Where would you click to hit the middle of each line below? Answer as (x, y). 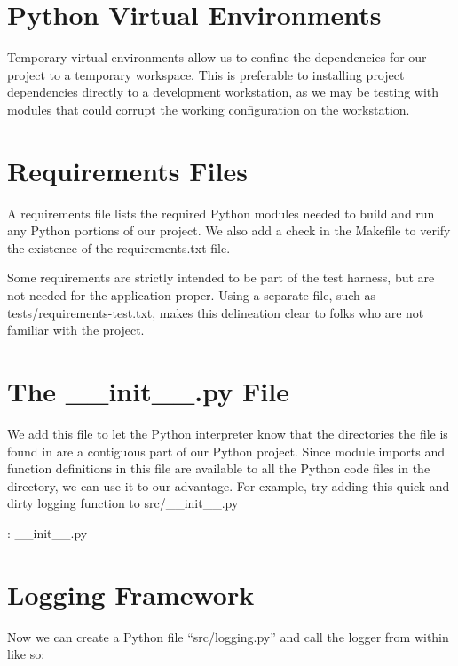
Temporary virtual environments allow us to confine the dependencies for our (217, 57)
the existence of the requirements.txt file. (119, 247)
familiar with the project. (76, 330)
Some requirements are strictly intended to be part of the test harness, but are (221, 277)
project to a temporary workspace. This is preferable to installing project (206, 74)
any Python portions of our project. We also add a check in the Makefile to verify (229, 230)
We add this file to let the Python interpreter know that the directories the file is (228, 433)
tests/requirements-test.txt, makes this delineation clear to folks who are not (216, 312)
